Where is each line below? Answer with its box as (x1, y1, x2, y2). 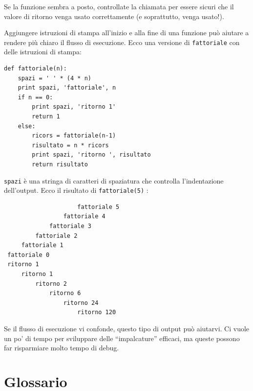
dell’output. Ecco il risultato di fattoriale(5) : (4, 185, 148, 195)
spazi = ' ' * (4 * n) (18, 74, 91, 82)
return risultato (32, 161, 88, 168)
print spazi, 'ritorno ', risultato (32, 151, 151, 159)
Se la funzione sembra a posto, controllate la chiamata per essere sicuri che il (4, 1, 234, 11)
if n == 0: (18, 93, 53, 101)
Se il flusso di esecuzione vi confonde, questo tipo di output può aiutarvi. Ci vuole (4, 323, 250, 333)
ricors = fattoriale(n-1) (32, 132, 116, 139)
